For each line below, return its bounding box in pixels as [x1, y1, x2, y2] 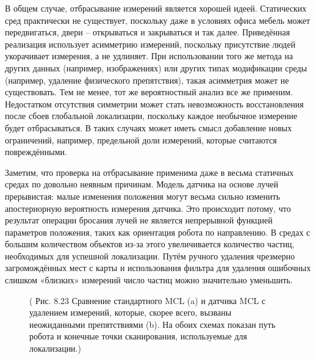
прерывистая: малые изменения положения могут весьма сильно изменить [5, 189, 281, 202]
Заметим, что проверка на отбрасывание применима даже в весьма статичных [5, 165, 294, 178]
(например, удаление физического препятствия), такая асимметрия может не [5, 73, 289, 86]
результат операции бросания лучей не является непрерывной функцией [5, 214, 273, 227]
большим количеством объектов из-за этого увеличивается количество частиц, [5, 238, 295, 250]
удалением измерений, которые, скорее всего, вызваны [29, 306, 232, 319]
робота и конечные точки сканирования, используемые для [29, 330, 248, 343]
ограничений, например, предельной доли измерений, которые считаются [5, 133, 277, 146]
